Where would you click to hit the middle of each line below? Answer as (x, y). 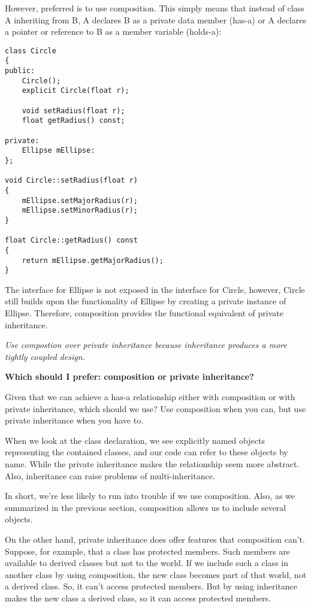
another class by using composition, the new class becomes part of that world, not (156, 574)
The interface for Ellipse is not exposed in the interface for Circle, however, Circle (155, 289)
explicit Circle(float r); (76, 91)
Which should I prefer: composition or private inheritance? (129, 376)
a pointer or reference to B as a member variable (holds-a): (113, 31)
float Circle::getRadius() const (71, 241)
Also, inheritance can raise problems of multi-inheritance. (110, 475)
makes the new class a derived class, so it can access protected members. (138, 598)
